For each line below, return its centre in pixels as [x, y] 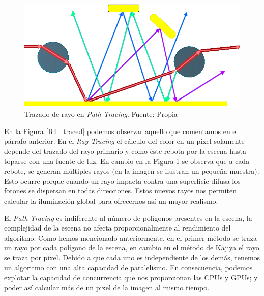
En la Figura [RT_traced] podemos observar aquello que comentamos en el [121, 131]
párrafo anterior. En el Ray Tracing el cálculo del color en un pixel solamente [124, 141]
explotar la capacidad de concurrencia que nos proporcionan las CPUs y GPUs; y [131, 277]
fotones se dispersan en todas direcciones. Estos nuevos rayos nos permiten [120, 191]
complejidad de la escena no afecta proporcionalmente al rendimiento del [118, 228]
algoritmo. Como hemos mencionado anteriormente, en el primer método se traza [130, 237]
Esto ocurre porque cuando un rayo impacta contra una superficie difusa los [122, 180]
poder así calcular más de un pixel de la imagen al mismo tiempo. [107, 287]
